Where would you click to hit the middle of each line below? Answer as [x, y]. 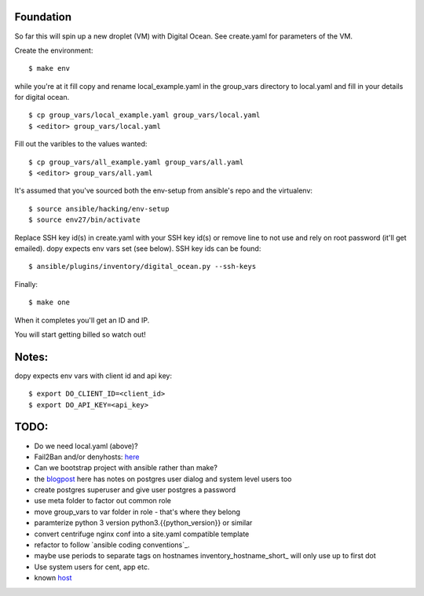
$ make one [49, 302]
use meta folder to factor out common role [103, 501]
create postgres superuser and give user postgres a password [135, 490]
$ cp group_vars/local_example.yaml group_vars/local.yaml [144, 115]
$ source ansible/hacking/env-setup [99, 209]
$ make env [49, 68]
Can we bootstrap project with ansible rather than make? [126, 468]
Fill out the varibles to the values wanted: [81, 144]
